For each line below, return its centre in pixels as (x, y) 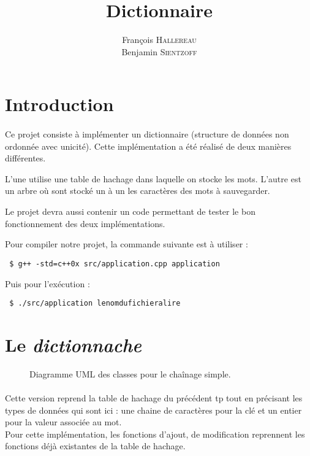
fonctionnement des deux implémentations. (85, 223)
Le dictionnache (73, 344)
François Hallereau (159, 40)
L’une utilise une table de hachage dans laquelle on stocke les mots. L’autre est (153, 178)
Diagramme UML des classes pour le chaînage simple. (130, 373)
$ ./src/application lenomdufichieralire (95, 303)
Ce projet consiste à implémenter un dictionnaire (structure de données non (147, 134)
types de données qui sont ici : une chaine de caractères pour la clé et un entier (153, 410)
